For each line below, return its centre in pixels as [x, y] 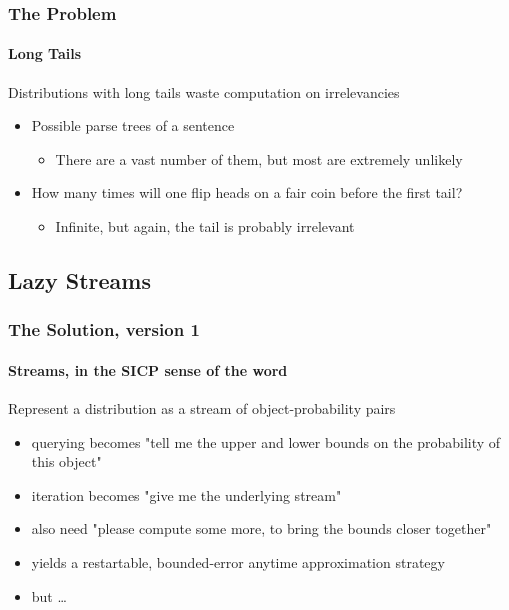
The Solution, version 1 [104, 329]
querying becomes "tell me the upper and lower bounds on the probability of [266, 441]
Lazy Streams [80, 280]
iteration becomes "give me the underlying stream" [186, 494]
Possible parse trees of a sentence [133, 125]
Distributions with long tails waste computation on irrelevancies [204, 91]
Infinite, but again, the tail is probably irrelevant [205, 226]
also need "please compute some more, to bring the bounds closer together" [261, 528]
